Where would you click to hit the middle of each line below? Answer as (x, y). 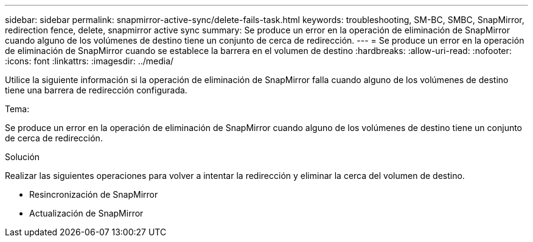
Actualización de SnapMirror (86, 213)
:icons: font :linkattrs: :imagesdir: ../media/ (89, 61)
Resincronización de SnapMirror (94, 194)
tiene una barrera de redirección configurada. (96, 90)
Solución (23, 157)
